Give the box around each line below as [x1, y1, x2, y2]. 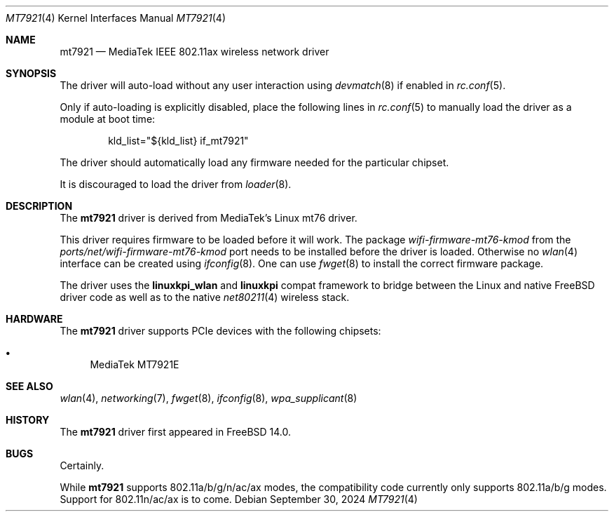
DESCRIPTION [6, 200, 73, 212]
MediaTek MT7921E [90, 358, 179, 370]
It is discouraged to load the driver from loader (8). [60, 178, 292, 190]
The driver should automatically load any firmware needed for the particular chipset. [60, 156, 449, 168]
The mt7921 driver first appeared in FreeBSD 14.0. [60, 426, 292, 438]
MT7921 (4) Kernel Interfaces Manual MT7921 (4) [6, 12, 226, 24]
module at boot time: [60, 113, 156, 125]
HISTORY [6, 414, 50, 426]
